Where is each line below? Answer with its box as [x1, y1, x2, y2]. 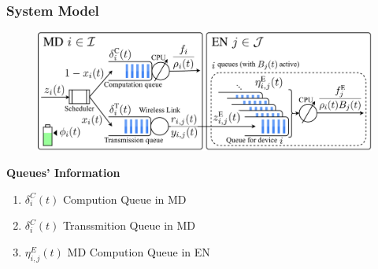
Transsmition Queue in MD [63, 217, 196, 234]
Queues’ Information [6, 164, 120, 181]
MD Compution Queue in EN [67, 243, 210, 260]
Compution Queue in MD [63, 190, 187, 207]
